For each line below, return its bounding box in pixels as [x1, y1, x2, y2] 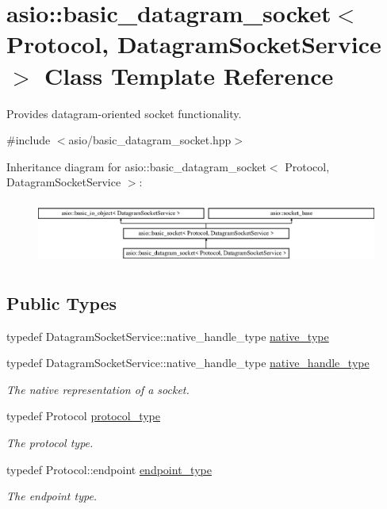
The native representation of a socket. [6, 381, 190, 397]
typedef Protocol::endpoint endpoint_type [6, 461, 212, 477]
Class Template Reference [44, 59, 334, 91]
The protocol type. [6, 434, 94, 451]
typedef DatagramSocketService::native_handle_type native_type [6, 327, 329, 344]
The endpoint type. [6, 488, 98, 504]
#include [6, 132, 51, 148]
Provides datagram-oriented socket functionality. [6, 105, 242, 121]
